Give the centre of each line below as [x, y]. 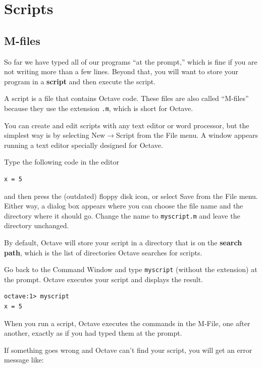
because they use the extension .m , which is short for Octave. [99, 108]
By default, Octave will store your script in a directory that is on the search [123, 243]
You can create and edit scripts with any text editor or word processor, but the [127, 125]
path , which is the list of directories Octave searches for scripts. [103, 252]
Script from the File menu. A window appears [187, 135]
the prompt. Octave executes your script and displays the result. [104, 279]
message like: [24, 360]
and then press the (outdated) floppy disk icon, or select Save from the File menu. [131, 196]
